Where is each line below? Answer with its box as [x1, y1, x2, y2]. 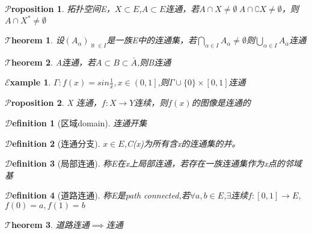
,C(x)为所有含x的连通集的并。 [124, 137, 240, 149]
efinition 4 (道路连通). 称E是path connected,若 [12, 189, 190, 202]
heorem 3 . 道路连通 [11, 218, 90, 230]
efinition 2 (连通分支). [12, 137, 100, 149]
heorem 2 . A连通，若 [11, 55, 96, 68]
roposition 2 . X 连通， [11, 96, 102, 109]
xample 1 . [10, 76, 51, 88]
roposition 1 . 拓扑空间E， [11, 2, 115, 14]
